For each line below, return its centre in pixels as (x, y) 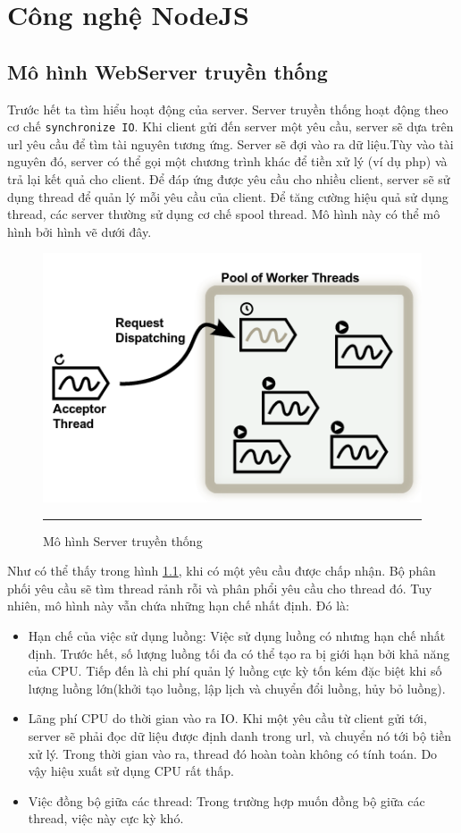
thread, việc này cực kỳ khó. (106, 818)
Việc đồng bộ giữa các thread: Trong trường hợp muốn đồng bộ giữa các (226, 800)
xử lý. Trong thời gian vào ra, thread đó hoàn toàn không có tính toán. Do (233, 753)
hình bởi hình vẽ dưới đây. (80, 231)
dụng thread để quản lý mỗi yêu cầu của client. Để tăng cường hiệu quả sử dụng (228, 196)
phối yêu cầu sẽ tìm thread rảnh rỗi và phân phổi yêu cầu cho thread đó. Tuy (220, 588)
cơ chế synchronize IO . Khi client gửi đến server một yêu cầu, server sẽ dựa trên (230, 126)
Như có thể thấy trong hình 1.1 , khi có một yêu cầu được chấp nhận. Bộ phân (222, 571)
